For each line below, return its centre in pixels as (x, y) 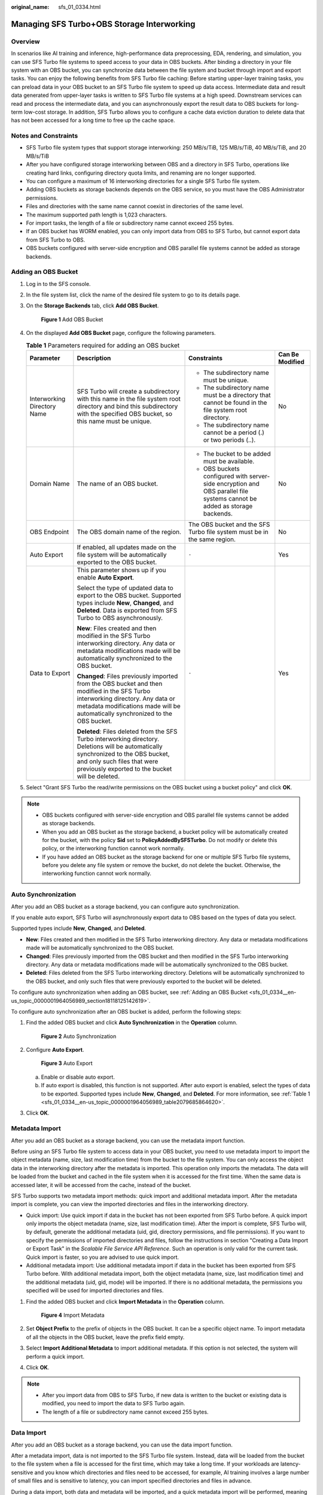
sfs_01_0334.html (80, 7)
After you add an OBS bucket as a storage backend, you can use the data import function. (122, 1445)
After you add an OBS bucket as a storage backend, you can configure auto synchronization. (125, 907)
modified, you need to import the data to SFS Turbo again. (114, 1404)
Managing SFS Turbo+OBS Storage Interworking (103, 24)
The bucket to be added (237, 453)
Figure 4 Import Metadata (73, 1315)
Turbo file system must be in (228, 532)
